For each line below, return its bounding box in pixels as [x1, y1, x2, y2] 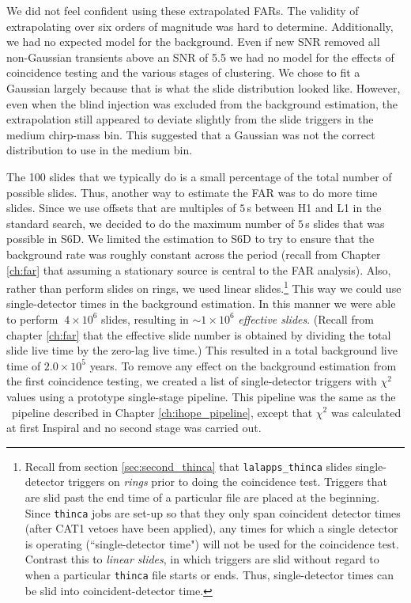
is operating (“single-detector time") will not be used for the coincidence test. [25, 535, 399, 552]
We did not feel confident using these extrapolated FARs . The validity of [6, 2, 359, 18]
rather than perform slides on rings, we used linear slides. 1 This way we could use [6, 278, 402, 296]
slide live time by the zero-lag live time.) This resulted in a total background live [6, 342, 398, 358]
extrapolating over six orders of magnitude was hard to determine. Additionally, [6, 17, 394, 34]
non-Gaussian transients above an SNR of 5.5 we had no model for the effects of [6, 48, 394, 65]
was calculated [330, 404, 402, 420]
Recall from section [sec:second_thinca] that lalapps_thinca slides [25, 457, 353, 474]
